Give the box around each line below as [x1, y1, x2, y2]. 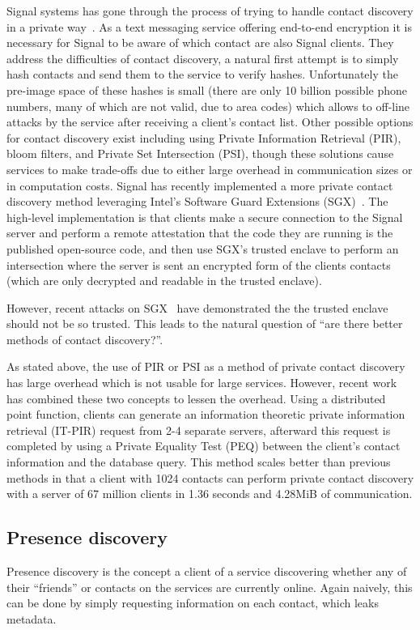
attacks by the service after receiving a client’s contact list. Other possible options [6, 113, 414, 130]
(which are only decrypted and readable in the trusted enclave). [6, 272, 322, 289]
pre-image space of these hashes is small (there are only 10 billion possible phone [6, 81, 407, 98]
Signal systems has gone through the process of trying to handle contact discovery [6, 2, 414, 19]
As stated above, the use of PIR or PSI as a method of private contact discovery [6, 358, 405, 375]
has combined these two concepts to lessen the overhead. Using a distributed [6, 389, 386, 407]
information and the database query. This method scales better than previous [6, 453, 391, 470]
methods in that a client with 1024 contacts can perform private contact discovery [6, 469, 414, 486]
